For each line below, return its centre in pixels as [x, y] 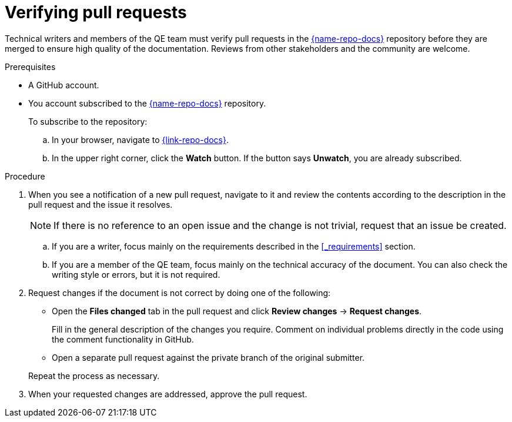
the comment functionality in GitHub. [123, 339]
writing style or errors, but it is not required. [136, 274]
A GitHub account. [64, 85]
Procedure [25, 176]
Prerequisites [30, 67]
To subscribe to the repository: [88, 121]
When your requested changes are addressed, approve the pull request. [168, 394]
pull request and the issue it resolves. [101, 204]
